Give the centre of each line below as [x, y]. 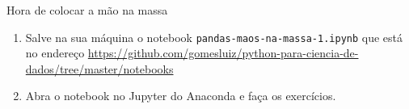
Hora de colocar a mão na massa [87, 10]
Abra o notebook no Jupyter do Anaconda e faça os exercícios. [181, 96]
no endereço [55, 53]
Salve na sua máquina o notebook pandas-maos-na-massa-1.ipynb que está [214, 37]
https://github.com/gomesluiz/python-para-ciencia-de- [223, 53]
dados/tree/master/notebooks [99, 68]
